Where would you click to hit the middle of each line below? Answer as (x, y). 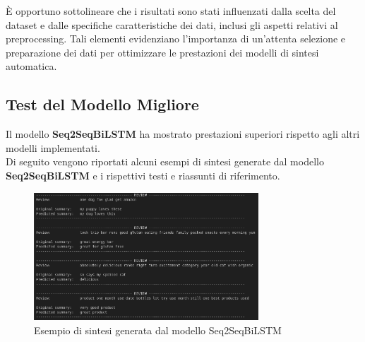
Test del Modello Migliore (102, 104)
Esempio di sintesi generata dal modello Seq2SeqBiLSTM (158, 330)
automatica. (31, 66)
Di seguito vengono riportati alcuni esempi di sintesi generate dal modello (165, 161)
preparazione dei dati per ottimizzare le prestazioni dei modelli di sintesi (162, 52)
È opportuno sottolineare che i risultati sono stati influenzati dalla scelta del (171, 11)
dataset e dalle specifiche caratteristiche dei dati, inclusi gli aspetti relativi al (172, 24)
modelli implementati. (53, 147)
